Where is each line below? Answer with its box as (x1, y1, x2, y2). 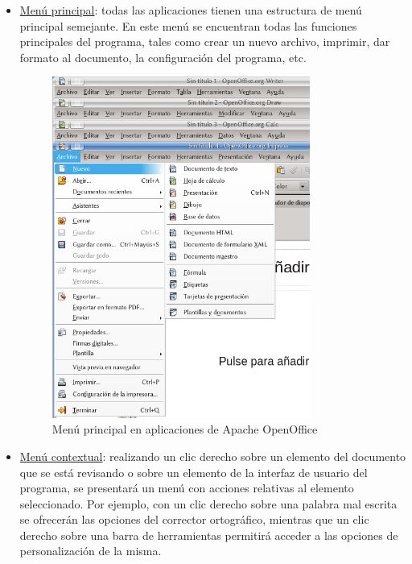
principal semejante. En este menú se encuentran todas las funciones (19, 17, 357, 34)
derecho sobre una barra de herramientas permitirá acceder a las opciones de (19, 526, 398, 543)
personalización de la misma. (19, 542, 162, 559)
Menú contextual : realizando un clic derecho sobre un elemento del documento (19, 447, 406, 464)
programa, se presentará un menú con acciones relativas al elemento (19, 479, 354, 496)
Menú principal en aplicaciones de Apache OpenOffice (51, 421, 318, 438)
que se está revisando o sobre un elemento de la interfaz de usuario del (19, 463, 368, 480)
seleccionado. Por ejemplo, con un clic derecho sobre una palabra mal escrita (19, 495, 398, 512)
